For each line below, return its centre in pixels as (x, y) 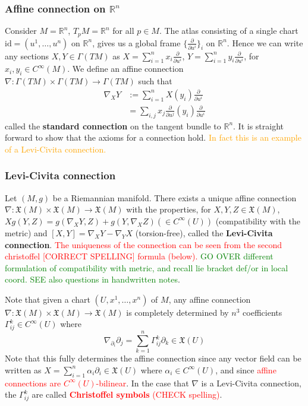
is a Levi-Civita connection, (251, 383)
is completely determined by (177, 312)
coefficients (263, 312)
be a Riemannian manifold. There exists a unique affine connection (175, 197)
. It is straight (259, 126)
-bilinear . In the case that (142, 383)
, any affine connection (210, 299)
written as (23, 369)
